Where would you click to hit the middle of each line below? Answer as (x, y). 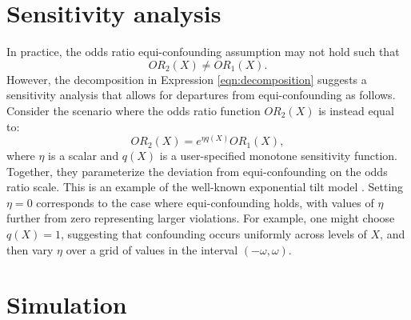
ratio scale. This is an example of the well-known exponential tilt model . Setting (205, 187)
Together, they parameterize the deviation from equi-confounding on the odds (197, 171)
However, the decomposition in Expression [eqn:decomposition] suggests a (187, 79)
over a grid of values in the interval (152, 249)
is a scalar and (84, 156)
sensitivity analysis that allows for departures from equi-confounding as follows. (201, 95)
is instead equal (356, 110)
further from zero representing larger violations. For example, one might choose (201, 218)
